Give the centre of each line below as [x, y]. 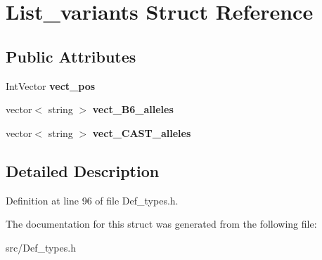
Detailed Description [83, 170]
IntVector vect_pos [51, 85]
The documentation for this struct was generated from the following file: [161, 224]
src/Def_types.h [41, 247]
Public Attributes [71, 56]
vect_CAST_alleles [142, 132]
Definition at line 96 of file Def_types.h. [92, 200]
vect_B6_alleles [133, 109]
